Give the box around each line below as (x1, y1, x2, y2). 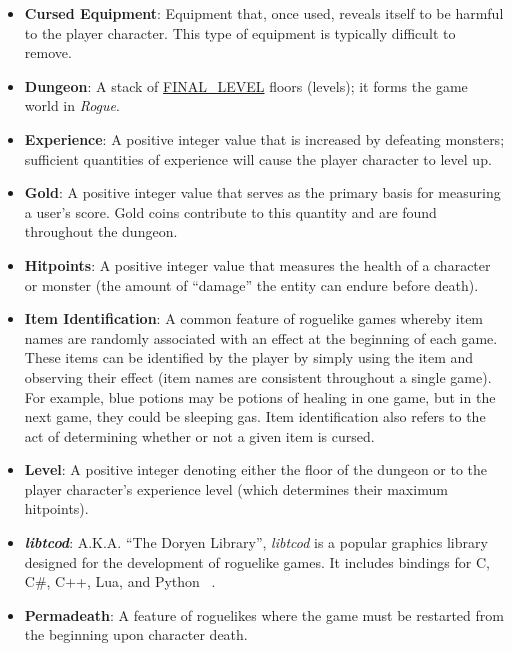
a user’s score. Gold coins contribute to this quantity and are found (24, 201, 437, 222)
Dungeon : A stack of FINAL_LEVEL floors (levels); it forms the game (24, 75, 468, 96)
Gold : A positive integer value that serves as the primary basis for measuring (24, 182, 501, 203)
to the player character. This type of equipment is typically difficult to (24, 22, 456, 43)
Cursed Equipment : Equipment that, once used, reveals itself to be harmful (24, 3, 504, 23)
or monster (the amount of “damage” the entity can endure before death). (24, 274, 479, 295)
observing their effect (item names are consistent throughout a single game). (24, 366, 492, 387)
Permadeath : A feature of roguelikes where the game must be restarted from (24, 604, 504, 625)
